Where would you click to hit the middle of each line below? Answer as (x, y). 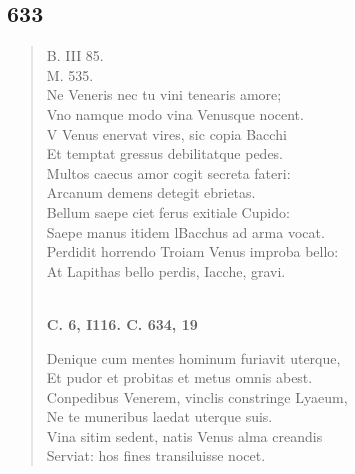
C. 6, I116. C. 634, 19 (122, 323)
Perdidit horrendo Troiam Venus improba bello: (192, 251)
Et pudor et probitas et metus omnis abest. (179, 377)
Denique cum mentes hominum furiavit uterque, (193, 357)
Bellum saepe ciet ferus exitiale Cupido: (168, 211)
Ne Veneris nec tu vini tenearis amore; (164, 94)
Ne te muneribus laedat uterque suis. (159, 416)
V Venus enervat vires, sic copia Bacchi (166, 133)
